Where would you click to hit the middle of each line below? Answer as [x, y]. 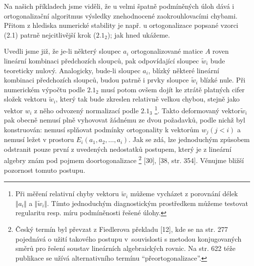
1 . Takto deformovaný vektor [198, 109]
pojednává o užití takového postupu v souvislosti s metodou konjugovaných [128, 238]
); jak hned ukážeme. [139, 34]
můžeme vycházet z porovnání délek [184, 194]
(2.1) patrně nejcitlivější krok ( [50, 34]
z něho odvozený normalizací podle [86, 110]
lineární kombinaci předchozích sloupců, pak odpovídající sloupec [102, 60]
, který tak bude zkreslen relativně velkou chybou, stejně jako [148, 99]
